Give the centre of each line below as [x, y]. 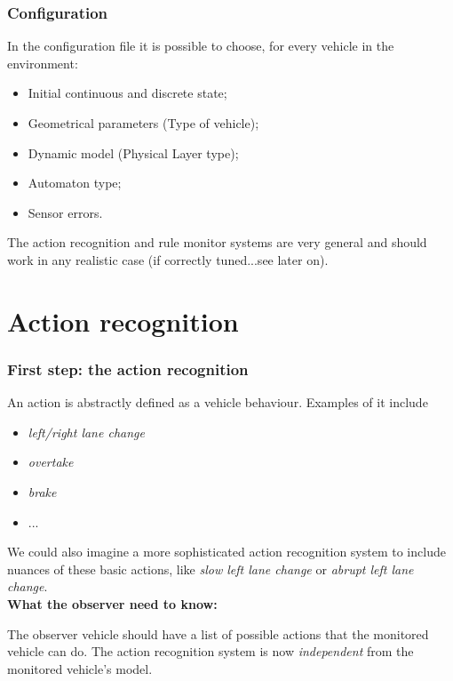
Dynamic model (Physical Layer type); [133, 152]
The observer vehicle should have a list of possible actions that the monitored [218, 633]
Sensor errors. [65, 212]
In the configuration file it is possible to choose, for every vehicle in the [201, 46]
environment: [43, 63]
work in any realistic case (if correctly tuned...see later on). [168, 259]
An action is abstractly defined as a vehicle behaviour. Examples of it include [218, 402]
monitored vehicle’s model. [80, 668]
